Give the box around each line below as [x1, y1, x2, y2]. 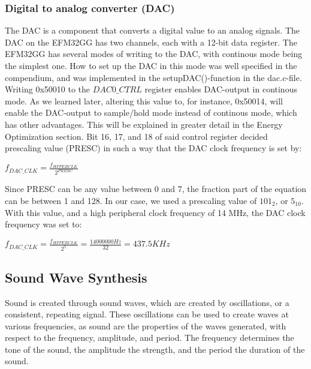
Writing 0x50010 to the [5, 83, 90, 95]
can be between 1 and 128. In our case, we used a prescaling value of [5, 194, 257, 206]
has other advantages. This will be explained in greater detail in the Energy [5, 118, 283, 130]
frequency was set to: [5, 218, 82, 230]
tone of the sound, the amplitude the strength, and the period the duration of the [5, 343, 305, 355]
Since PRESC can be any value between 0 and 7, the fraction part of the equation [5, 182, 307, 195]
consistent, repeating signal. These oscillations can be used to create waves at [5, 308, 289, 320]
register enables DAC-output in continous [144, 83, 297, 95]
